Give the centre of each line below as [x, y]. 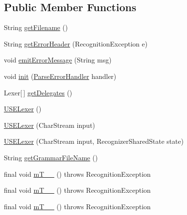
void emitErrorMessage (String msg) [58, 60]
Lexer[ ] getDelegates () [38, 92]
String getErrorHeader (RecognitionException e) [76, 43]
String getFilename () [36, 27]
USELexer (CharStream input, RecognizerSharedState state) [94, 141]
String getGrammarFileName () [51, 157]
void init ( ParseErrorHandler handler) [60, 76]
